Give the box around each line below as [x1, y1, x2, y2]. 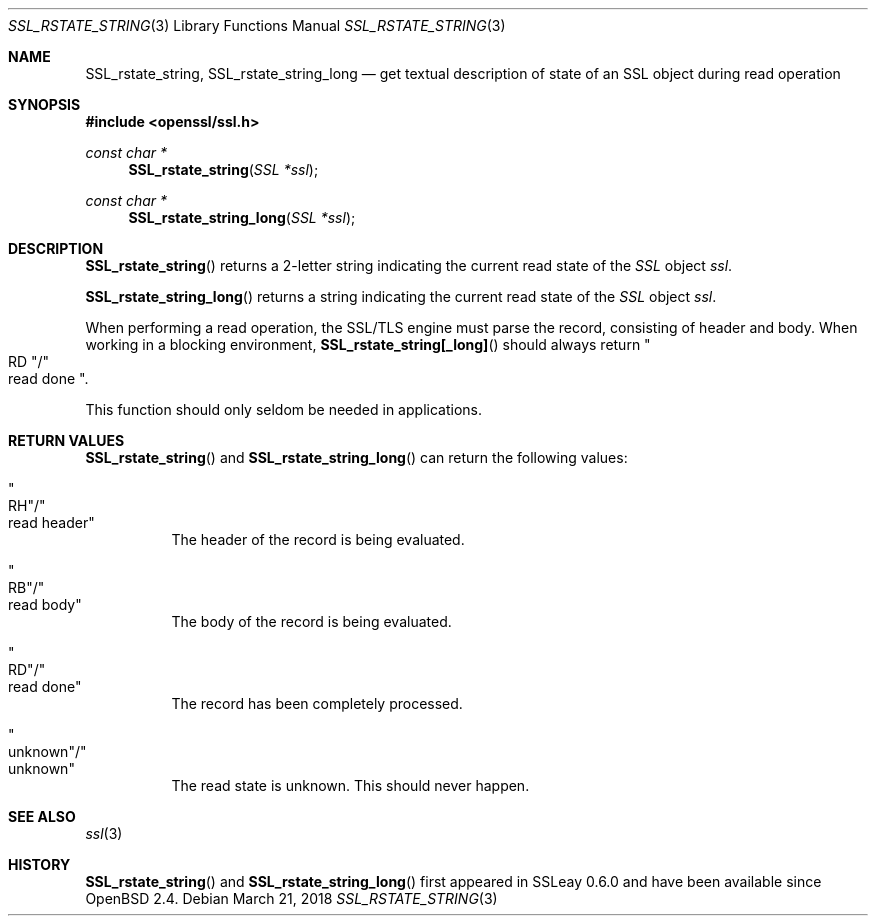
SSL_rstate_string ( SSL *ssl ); [128, 161, 319, 178]
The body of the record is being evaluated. [171, 613, 452, 630]
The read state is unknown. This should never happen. [171, 777, 530, 794]
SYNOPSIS [8, 96, 81, 113]
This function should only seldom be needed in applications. [85, 401, 482, 418]
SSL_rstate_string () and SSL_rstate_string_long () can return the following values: [85, 449, 628, 466]
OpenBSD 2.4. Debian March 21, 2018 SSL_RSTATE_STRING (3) [85, 890, 498, 907]
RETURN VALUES [8, 432, 125, 449]
